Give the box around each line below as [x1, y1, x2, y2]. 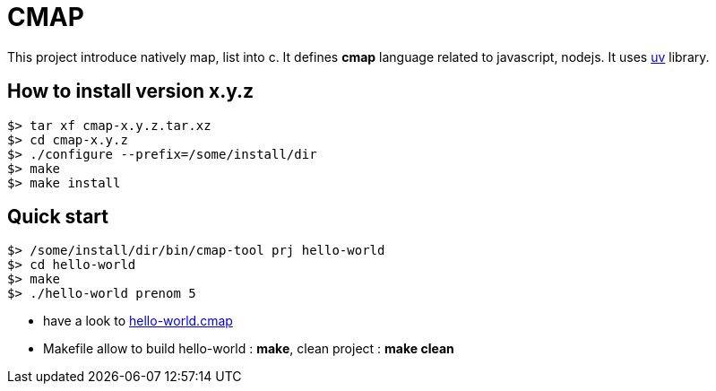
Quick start [7, 205, 108, 229]
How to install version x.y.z [7, 80, 254, 103]
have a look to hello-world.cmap [43, 313, 233, 329]
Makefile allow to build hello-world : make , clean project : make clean [43, 341, 454, 357]
